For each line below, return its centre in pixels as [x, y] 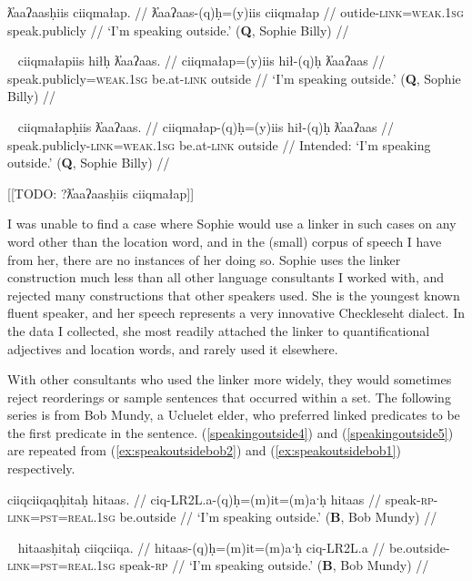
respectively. [41, 469]
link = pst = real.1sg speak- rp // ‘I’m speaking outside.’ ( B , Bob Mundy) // [218, 565]
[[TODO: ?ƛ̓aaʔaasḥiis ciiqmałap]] [101, 193]
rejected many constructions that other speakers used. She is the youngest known [234, 295]
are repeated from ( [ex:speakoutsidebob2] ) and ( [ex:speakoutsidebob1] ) [204, 450]
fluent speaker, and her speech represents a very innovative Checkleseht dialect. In [236, 313]
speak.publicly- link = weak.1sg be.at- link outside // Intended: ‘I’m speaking [219, 144]
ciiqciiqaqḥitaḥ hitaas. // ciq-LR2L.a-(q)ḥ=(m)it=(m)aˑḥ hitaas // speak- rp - [223, 499]
